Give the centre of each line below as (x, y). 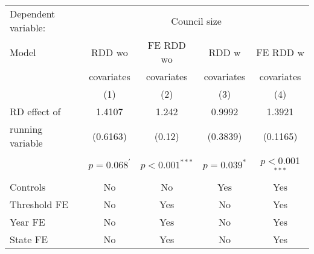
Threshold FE (39, 204)
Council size (196, 21)
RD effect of (35, 111)
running (26, 129)
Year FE (27, 221)
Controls (28, 186)
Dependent (33, 14)
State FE (29, 239)
